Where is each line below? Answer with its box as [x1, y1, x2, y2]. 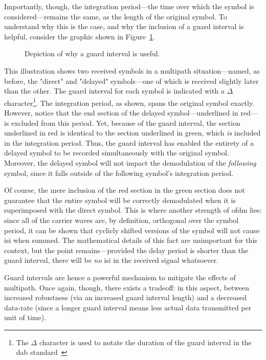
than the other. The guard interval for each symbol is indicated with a [4, 85, 225, 96]
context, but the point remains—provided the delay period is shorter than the [4, 244, 249, 255]
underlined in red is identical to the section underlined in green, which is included [4, 127, 261, 138]
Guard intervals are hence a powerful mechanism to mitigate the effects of [4, 272, 236, 282]
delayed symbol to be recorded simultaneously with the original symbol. [4, 147, 229, 158]
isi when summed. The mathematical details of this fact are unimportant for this [4, 235, 257, 245]
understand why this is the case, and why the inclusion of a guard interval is [4, 21, 244, 32]
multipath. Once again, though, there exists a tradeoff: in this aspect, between [4, 282, 250, 292]
